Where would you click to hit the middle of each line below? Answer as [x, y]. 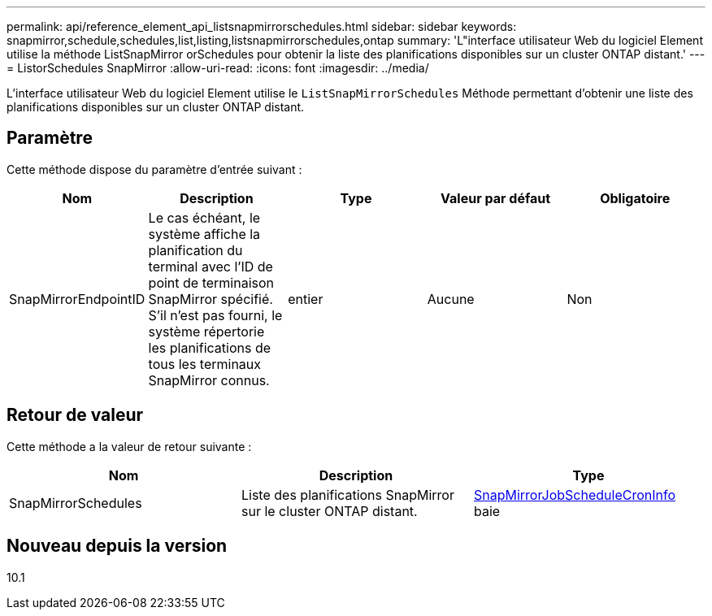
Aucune [451, 299]
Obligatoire [635, 198]
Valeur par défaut [496, 198]
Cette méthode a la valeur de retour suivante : [129, 446]
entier [306, 299]
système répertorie [206, 331]
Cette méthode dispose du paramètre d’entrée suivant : [154, 169]
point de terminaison [211, 282]
